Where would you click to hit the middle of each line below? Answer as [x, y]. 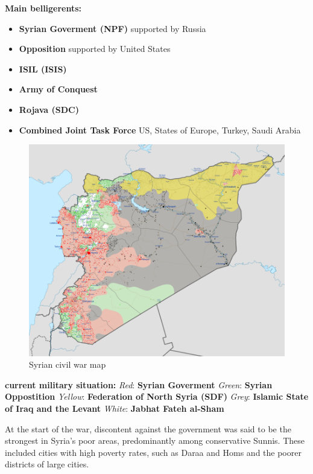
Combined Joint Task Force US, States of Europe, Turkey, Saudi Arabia [160, 130]
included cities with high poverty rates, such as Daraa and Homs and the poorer [153, 452]
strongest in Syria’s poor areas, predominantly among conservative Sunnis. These [155, 440]
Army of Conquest [58, 89]
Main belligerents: [43, 8]
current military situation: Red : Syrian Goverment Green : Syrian [139, 384]
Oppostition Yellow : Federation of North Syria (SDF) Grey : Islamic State [157, 396]
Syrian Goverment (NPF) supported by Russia [112, 28]
